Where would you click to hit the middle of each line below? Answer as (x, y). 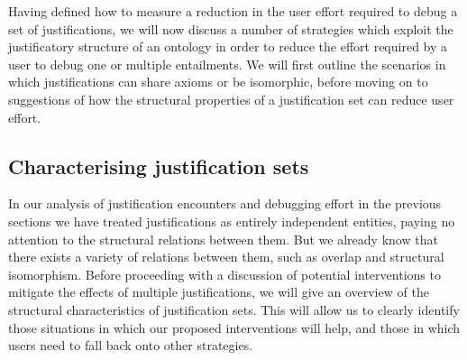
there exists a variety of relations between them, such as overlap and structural (226, 257)
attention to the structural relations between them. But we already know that (223, 239)
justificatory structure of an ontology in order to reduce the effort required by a (228, 46)
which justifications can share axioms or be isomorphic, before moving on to (218, 82)
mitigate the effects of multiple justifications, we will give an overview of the (219, 292)
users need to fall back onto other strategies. (131, 345)
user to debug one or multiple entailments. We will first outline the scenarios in (227, 64)
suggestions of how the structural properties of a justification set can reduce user (231, 99)
